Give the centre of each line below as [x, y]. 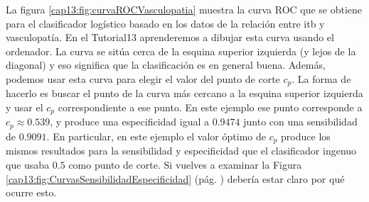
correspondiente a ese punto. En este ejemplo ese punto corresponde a [210, 107]
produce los [306, 136]
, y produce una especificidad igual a [130, 122]
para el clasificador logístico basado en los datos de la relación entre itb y [165, 23]
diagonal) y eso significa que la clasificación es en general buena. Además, [166, 65]
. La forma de [321, 78]
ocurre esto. [31, 192]
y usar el [25, 107]
